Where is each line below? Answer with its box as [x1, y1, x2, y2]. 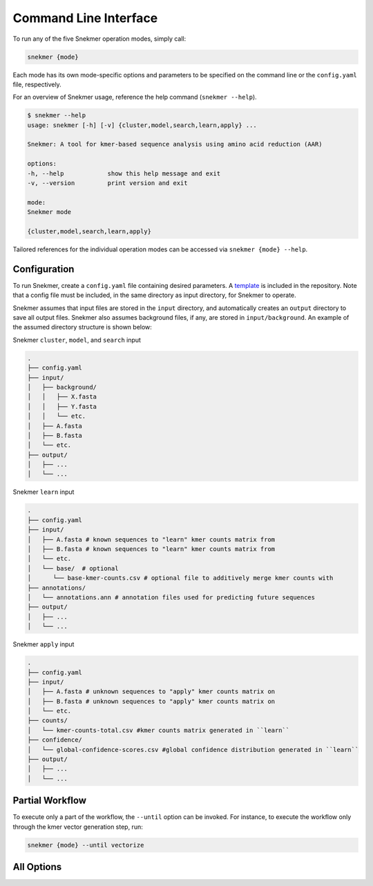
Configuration [12, 263, 75, 275]
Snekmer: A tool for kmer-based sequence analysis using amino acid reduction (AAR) [27, 140, 323, 148]
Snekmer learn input [12, 488, 75, 497]
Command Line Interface [12, 10, 158, 26]
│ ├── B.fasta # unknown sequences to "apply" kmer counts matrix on [27, 697, 276, 705]
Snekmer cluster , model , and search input [12, 336, 142, 344]
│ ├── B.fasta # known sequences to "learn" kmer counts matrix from [27, 546, 276, 553]
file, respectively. [12, 80, 61, 88]
